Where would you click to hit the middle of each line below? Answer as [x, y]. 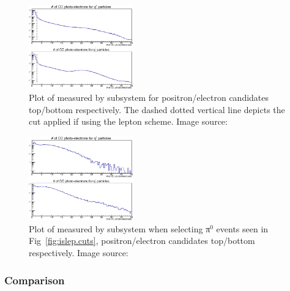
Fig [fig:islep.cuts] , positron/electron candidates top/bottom [142, 241]
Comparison [35, 280]
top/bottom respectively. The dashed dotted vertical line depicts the [157, 109]
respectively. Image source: [79, 253]
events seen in [242, 228]
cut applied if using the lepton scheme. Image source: [128, 121]
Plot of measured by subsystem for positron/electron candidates [149, 98]
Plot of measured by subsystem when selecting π [120, 228]
